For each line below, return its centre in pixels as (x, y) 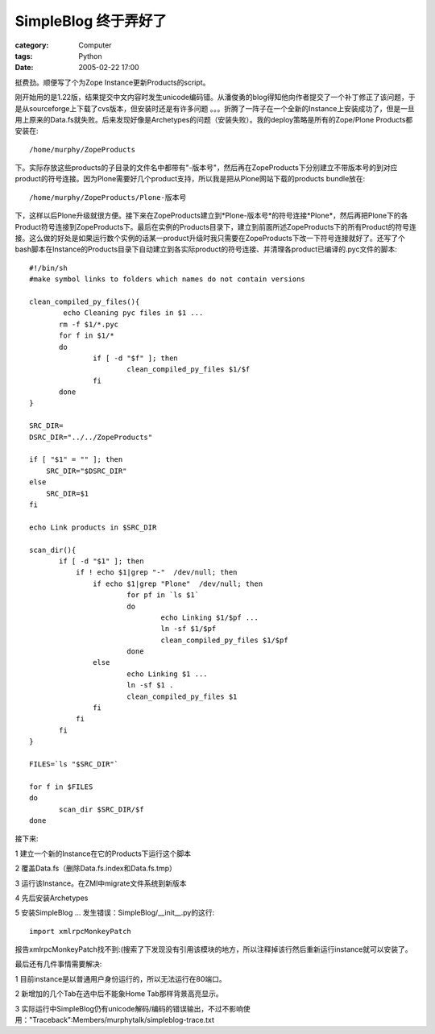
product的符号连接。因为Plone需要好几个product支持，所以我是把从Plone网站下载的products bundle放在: (190, 179)
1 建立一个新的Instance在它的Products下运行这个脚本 (103, 853)
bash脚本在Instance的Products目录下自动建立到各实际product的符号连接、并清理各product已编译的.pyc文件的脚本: (206, 249)
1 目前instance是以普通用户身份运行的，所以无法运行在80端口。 (121, 978)
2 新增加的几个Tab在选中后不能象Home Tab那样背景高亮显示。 (119, 994)
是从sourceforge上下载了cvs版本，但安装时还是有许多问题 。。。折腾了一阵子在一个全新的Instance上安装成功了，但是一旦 (215, 108)
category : (32, 45)
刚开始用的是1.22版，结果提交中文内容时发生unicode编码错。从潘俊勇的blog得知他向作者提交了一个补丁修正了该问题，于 (215, 98)
